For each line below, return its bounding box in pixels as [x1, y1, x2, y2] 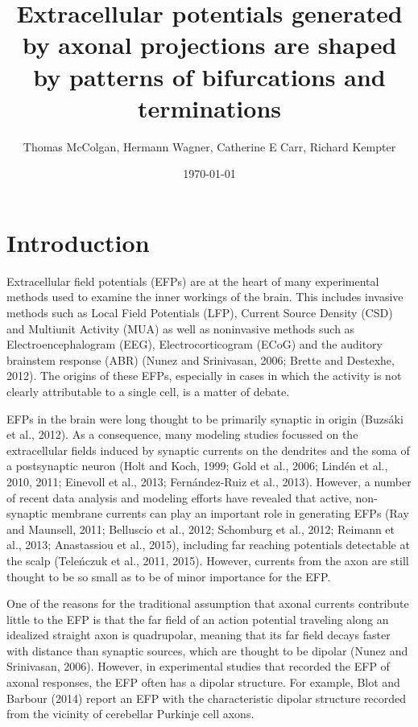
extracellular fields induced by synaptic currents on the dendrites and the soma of [6, 441, 410, 458]
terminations [138, 91, 281, 124]
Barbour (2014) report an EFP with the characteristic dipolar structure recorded [6, 689, 407, 706]
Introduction [6, 225, 150, 258]
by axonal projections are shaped [22, 28, 397, 61]
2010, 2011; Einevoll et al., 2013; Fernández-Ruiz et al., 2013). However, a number [6, 473, 412, 489]
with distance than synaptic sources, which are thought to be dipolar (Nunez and [6, 642, 408, 659]
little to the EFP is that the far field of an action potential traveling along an [6, 610, 389, 627]
